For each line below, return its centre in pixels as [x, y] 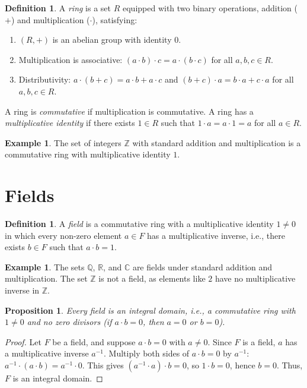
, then [153, 322]
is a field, [259, 341]
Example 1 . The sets [45, 266]
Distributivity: [45, 79]
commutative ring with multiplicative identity [88, 154]
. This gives [103, 365]
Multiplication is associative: [71, 59]
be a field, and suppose [94, 341]
